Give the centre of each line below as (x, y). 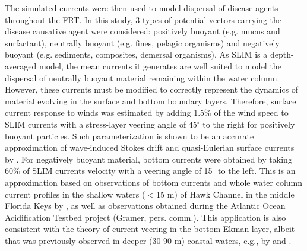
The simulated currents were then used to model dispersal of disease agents (142, 8)
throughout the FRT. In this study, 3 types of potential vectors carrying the (143, 19)
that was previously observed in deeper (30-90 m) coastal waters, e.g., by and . (148, 240)
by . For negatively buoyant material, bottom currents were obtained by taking (148, 159)
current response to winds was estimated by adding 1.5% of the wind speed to (147, 112)
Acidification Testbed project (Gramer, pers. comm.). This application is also (145, 217)
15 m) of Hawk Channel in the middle (225, 194)
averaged (21, 66)
